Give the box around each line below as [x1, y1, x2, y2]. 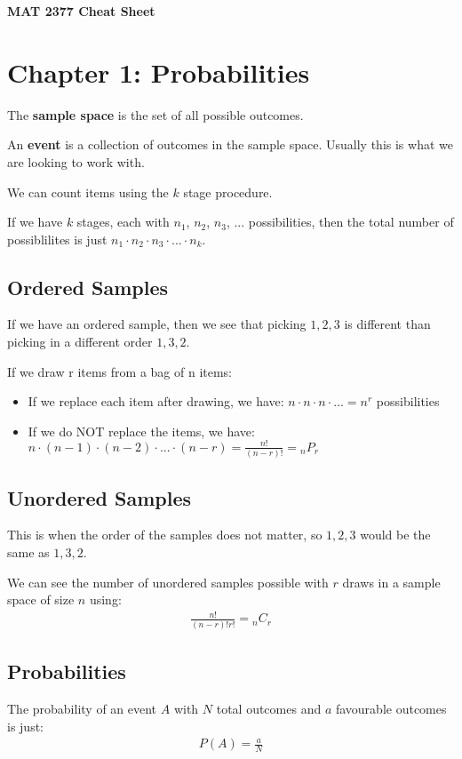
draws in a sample [342, 572, 441, 591]
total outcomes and [216, 699, 322, 717]
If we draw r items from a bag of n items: [7, 362, 233, 380]
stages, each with [76, 212, 170, 231]
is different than [344, 315, 431, 333]
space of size [7, 590, 75, 609]
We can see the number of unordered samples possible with [7, 572, 329, 591]
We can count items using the [7, 182, 169, 201]
